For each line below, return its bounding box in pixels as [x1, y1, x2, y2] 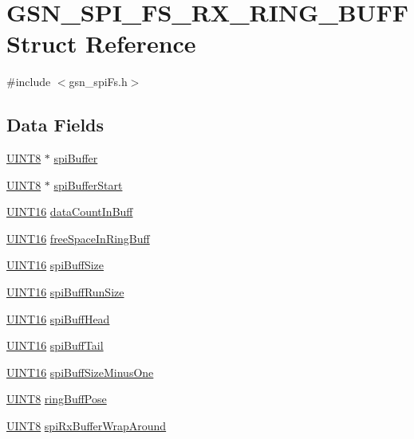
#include [6, 73, 51, 90]
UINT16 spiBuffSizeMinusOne [6, 363, 154, 380]
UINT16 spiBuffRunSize [6, 284, 124, 300]
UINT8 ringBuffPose [6, 390, 107, 407]
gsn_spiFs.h [69, 73, 128, 90]
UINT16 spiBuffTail [6, 337, 104, 354]
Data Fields [6, 112, 104, 137]
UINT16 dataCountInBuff [6, 203, 133, 220]
